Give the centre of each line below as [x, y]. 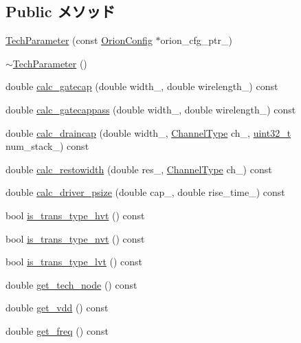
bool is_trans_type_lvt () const [74, 262]
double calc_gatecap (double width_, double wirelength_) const [142, 86]
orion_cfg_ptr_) [196, 40]
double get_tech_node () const [71, 284]
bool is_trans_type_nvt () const [75, 238]
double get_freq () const [57, 330]
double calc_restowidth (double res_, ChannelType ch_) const [139, 169]
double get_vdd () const [57, 308]
